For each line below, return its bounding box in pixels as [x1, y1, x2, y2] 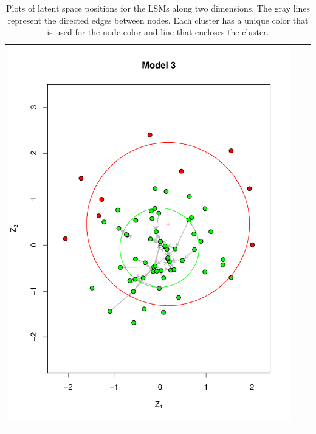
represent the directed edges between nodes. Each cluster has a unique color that [7, 13, 309, 26]
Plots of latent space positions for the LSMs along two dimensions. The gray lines [5, 2, 310, 14]
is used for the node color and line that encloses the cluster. [47, 26, 269, 38]
